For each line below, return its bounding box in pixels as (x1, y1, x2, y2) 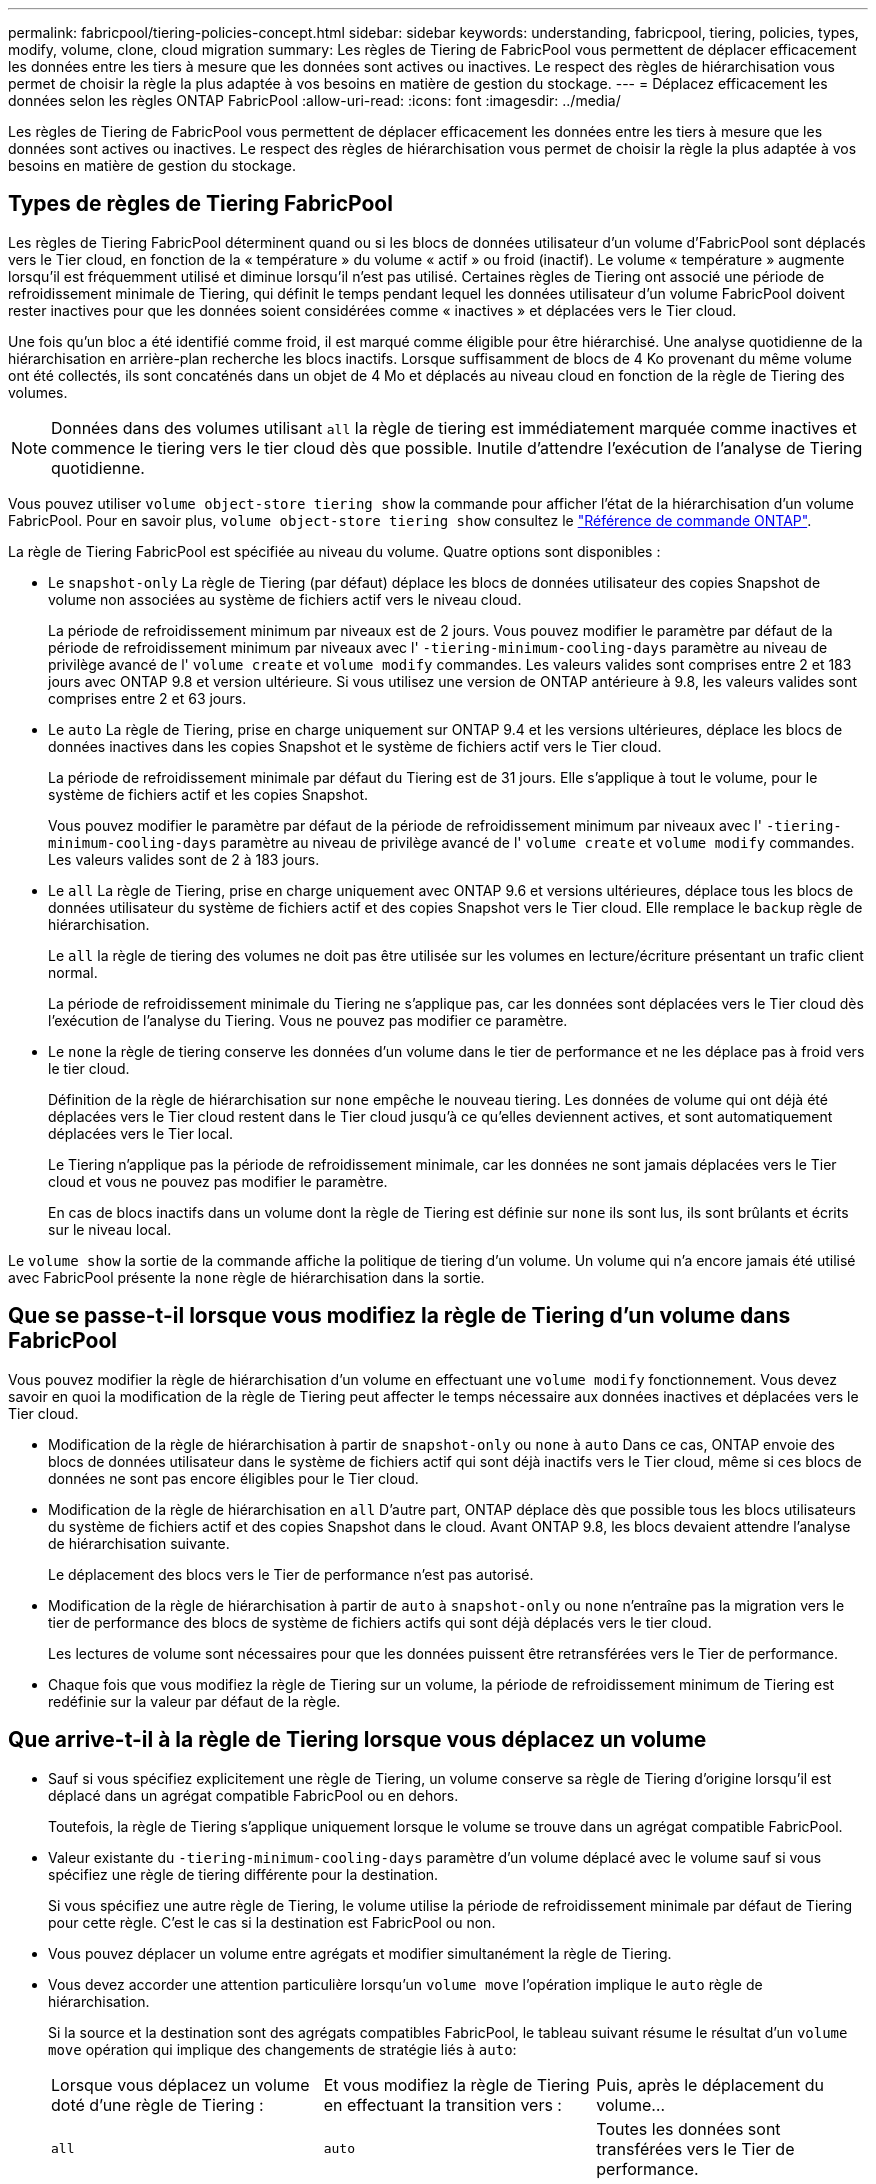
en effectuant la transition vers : (323, 2094, 562, 2115)
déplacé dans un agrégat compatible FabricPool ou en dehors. (48, 1786, 459, 1804)
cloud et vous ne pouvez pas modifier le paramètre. (48, 1172, 388, 1190)
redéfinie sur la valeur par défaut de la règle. (48, 1692, 341, 1710)
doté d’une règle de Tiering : (51, 2094, 264, 2115)
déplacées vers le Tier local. (48, 1124, 234, 1142)
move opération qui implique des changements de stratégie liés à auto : (48, 2040, 517, 2058)
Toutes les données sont (596, 2118, 781, 2139)
